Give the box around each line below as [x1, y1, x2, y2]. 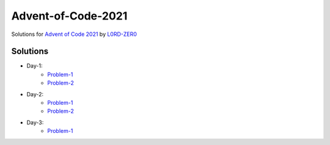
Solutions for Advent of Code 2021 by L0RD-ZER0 [11, 30, 137, 38]
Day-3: [26, 119, 44, 126]
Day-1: [26, 62, 43, 69]
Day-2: [26, 90, 44, 97]
